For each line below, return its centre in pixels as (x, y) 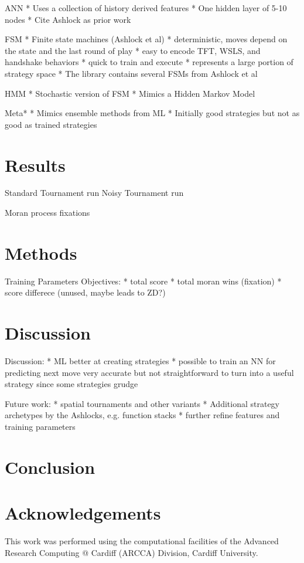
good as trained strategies (51, 124)
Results (35, 165)
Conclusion (50, 467)
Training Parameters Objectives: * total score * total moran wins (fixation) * (143, 281)
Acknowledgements (83, 513)
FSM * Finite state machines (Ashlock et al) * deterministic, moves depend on (146, 39)
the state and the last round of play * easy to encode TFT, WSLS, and (133, 50)
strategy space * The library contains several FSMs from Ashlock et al (131, 73)
